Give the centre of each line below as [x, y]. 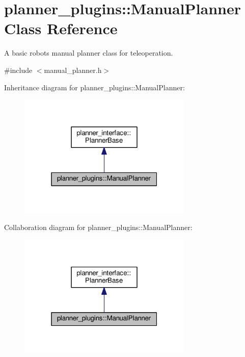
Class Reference [61, 28]
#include [18, 70]
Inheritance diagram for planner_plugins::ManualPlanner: [94, 87]
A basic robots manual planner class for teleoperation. [89, 53]
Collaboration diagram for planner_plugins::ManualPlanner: [98, 227]
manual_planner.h [73, 70]
